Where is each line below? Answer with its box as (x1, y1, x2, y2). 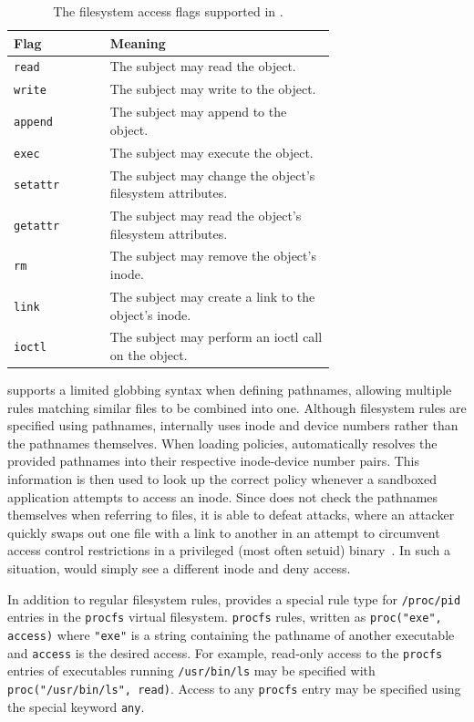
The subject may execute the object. (109, 142, 314, 161)
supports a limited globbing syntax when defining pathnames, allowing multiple (7, 380, 452, 399)
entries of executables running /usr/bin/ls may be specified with (7, 661, 376, 680)
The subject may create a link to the (109, 286, 315, 305)
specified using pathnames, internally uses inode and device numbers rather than (7, 416, 459, 435)
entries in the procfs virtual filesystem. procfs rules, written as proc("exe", (7, 607, 442, 626)
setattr (14, 179, 60, 192)
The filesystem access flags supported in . (53, 2, 283, 20)
